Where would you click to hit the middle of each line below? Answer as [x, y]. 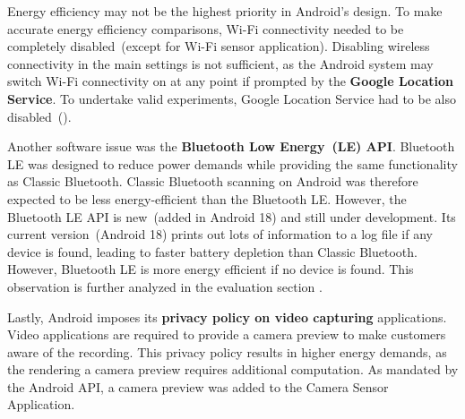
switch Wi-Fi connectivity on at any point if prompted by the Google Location [230, 81]
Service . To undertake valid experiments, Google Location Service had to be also [232, 98]
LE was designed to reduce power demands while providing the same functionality [232, 163]
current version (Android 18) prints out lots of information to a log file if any [220, 234]
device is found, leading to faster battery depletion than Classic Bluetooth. [212, 251]
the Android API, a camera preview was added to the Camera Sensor [198, 386]
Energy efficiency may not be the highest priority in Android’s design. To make [225, 11]
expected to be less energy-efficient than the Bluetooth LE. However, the [207, 198]
